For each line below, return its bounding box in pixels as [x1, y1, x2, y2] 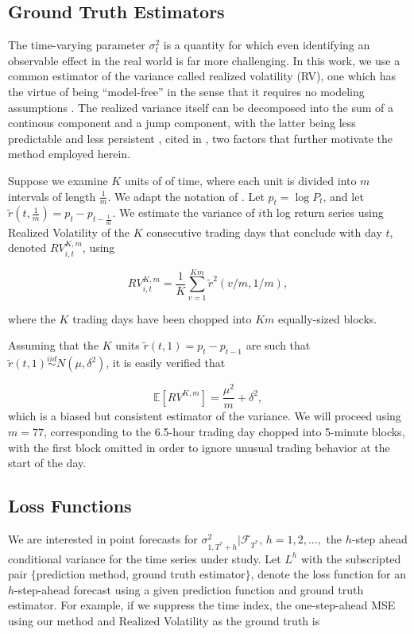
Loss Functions [8, 493, 132, 518]
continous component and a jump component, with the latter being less [8, 114, 356, 131]
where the [8, 310, 56, 327]
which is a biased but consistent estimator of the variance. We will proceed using [8, 408, 401, 424]
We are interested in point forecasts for [8, 530, 198, 547]
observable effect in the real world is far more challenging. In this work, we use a [8, 52, 400, 68]
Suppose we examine [8, 172, 108, 188]
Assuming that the [8, 337, 99, 354]
